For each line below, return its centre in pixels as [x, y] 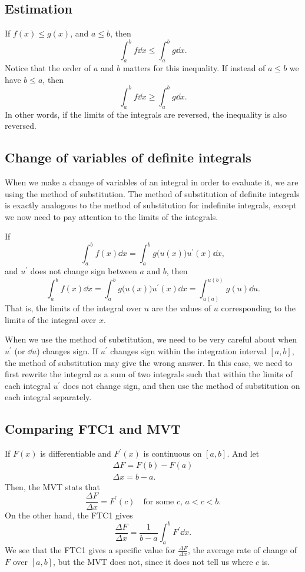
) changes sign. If [67, 350]
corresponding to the [258, 308]
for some [159, 502]
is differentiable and [76, 453]
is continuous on [173, 453]
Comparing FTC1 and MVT [93, 429]
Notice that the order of [48, 68]
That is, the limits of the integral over [73, 308]
